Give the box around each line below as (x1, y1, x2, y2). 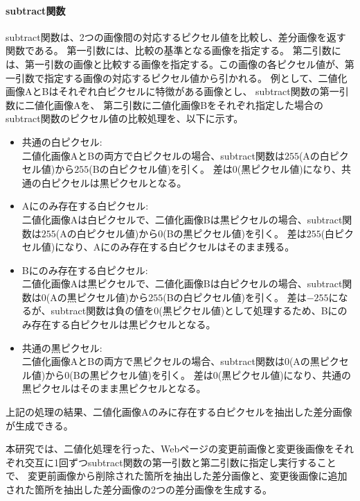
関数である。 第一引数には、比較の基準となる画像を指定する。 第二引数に (6, 43, 341, 58)
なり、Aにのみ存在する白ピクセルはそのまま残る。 (64, 239, 295, 254)
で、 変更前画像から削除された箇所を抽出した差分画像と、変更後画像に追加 (6, 468, 348, 483)
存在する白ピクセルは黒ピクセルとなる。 (31, 317, 216, 332)
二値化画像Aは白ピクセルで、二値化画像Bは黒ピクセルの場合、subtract (21, 212, 343, 226)
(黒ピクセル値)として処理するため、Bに (159, 303, 338, 318)
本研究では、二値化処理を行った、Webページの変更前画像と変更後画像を (6, 441, 334, 456)
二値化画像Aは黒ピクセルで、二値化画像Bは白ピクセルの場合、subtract (21, 276, 343, 291)
